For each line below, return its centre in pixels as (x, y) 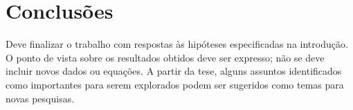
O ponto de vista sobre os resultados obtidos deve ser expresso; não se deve (165, 57)
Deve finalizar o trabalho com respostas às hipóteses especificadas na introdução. (177, 44)
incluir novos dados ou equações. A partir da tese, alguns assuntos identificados (174, 71)
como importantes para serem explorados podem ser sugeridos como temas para (175, 84)
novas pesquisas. (40, 98)
